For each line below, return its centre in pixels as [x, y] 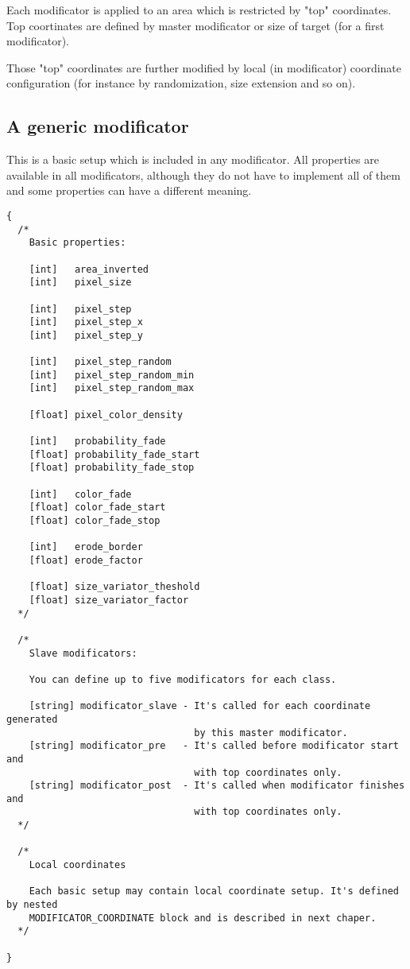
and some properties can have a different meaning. [129, 190]
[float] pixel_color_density [106, 415]
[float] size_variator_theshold [114, 587]
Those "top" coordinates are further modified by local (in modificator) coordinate [204, 67]
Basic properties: [77, 243]
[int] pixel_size [80, 283]
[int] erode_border [86, 547]
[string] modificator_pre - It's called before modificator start [214, 746]
